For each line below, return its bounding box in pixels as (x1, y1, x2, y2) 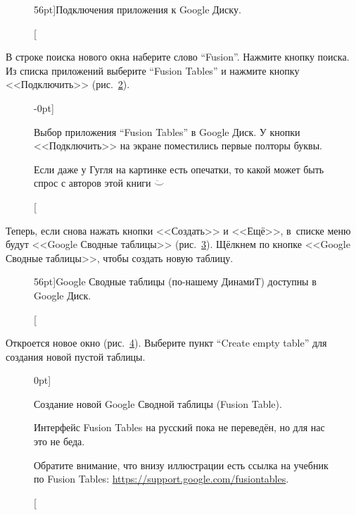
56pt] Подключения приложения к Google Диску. (34, 2, 241, 16)
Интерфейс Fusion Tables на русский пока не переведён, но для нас (34, 420, 325, 435)
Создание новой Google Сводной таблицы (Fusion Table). (34, 396, 282, 411)
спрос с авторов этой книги (34, 175, 151, 190)
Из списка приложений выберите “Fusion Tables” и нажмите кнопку (6, 63, 300, 77)
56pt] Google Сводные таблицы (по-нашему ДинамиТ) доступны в (34, 274, 317, 289)
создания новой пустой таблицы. (6, 349, 146, 364)
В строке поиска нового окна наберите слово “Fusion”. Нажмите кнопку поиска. (6, 49, 350, 64)
